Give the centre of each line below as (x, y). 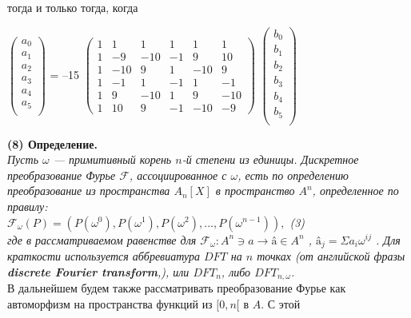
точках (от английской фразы (331, 256)
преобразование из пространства (89, 191)
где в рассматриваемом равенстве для (102, 239)
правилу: (28, 206)
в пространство (255, 191)
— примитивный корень (112, 159)
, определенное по (355, 191)
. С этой (281, 303)
